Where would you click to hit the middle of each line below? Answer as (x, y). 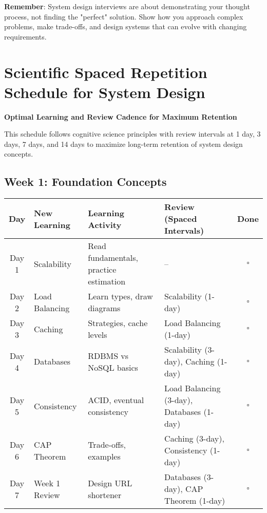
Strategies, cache (118, 323)
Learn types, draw (120, 296)
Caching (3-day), (194, 439)
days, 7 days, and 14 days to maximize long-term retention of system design (123, 144)
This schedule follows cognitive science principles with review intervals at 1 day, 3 (132, 134)
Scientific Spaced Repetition (106, 72)
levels (98, 335)
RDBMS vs (108, 355)
